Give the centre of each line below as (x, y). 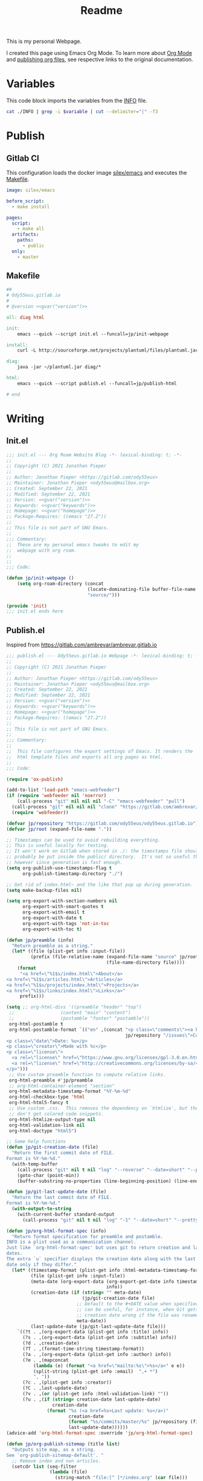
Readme (101, 11)
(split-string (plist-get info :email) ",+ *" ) (95, 1371)
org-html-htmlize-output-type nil (52, 1119)
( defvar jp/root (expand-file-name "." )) (59, 829)
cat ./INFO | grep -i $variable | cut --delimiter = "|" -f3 (82, 112)
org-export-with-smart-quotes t (63, 907)
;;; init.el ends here (35, 611)
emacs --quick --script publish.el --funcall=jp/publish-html (97, 383)
